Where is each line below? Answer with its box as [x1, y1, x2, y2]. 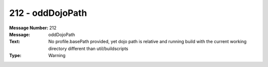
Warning [48, 53, 66, 59]
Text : [9, 39, 20, 45]
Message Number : [9, 25, 49, 31]
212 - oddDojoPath [9, 7, 87, 18]
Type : [9, 53, 22, 59]
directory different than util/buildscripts [48, 45, 129, 52]
